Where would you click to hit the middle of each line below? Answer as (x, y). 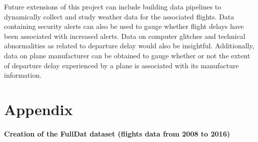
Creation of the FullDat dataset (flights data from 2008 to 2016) (117, 133)
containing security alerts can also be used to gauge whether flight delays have (124, 26)
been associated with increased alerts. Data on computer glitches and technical (125, 36)
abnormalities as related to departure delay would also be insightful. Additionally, (129, 46)
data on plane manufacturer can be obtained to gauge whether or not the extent (127, 55)
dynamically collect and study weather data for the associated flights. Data (119, 16)
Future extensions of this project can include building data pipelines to (113, 6)
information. (23, 75)
